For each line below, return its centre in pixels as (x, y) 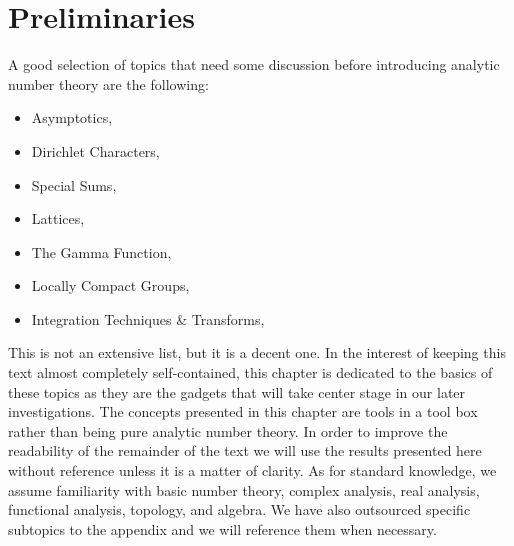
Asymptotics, (72, 117)
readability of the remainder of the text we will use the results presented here (245, 450)
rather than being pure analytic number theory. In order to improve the (228, 430)
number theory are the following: (108, 83)
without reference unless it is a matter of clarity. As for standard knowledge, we (252, 470)
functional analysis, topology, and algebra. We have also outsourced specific (239, 509)
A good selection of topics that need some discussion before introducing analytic (254, 64)
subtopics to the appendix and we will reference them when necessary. (222, 528)
